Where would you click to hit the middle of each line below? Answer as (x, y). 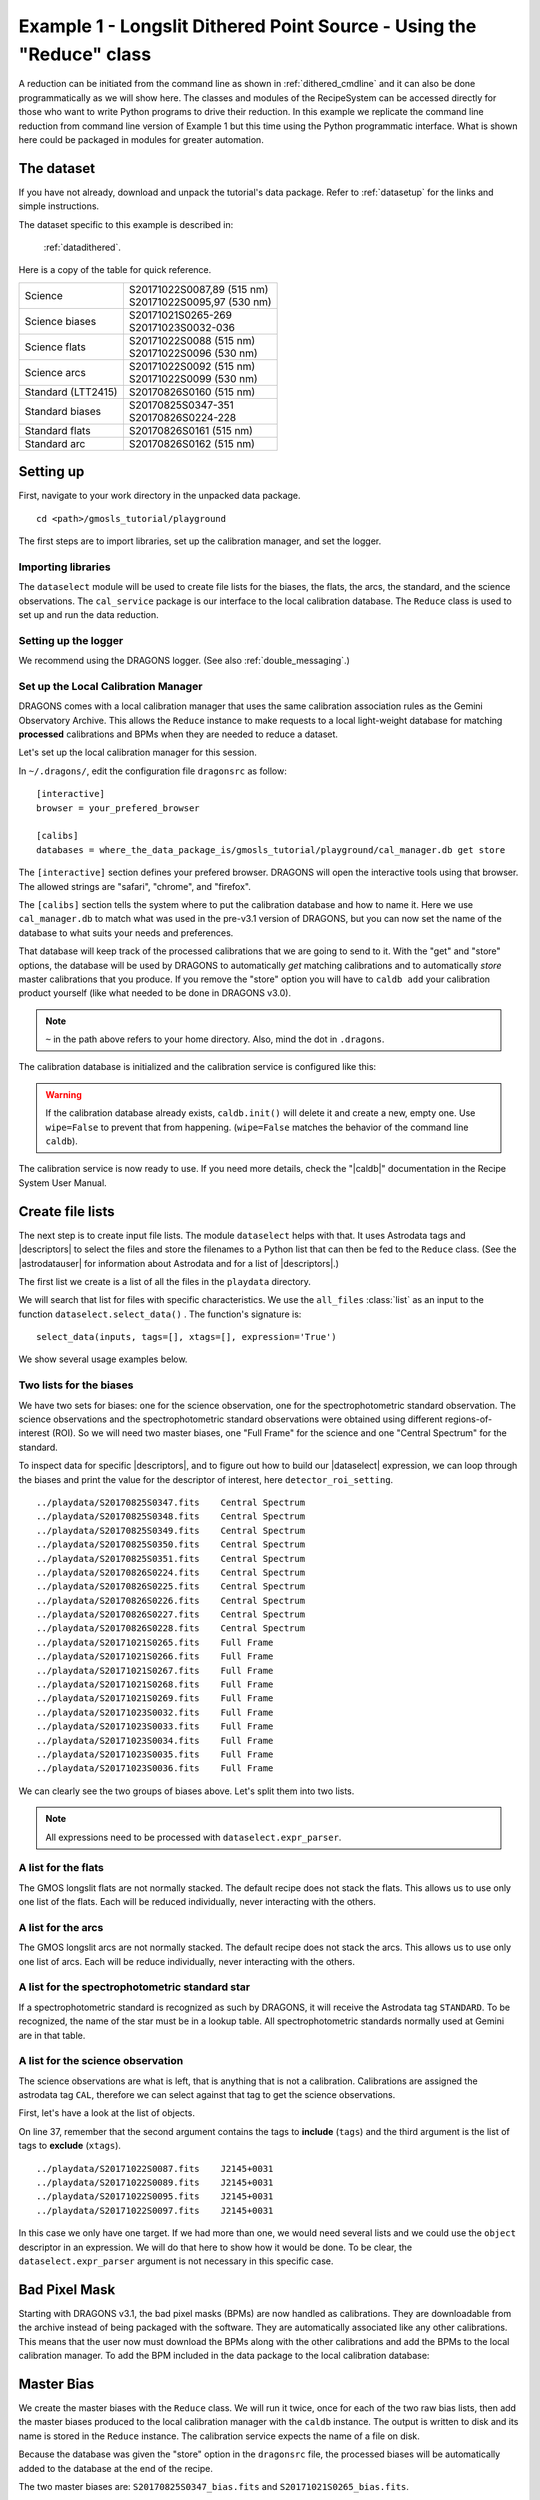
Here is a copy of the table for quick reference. (115, 270)
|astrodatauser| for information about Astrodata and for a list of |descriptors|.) (179, 1263)
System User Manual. (62, 1182)
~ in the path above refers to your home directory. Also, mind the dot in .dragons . (215, 1039)
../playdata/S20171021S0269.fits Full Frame (155, 1698)
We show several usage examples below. (103, 1359)
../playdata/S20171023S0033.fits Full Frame (155, 1726)
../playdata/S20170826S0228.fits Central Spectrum (170, 1628)
